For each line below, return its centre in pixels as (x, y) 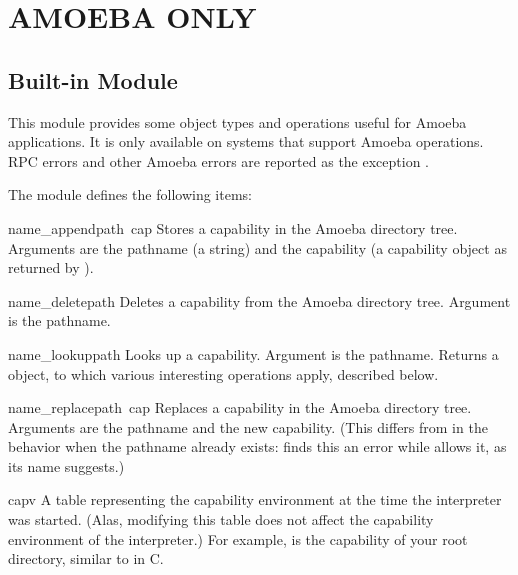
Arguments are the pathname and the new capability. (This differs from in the (248, 426)
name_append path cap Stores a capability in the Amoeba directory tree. (233, 227)
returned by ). (51, 267)
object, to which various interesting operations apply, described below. (223, 373)
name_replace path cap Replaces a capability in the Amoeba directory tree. (240, 407)
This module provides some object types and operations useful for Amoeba (237, 121)
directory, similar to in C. (86, 558)
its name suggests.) (66, 465)
